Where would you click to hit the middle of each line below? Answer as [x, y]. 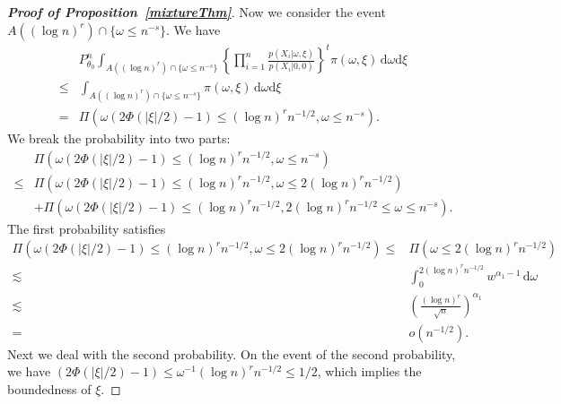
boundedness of [49, 388]
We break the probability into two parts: [119, 138]
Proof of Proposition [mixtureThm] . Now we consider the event [197, 12]
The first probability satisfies [87, 228]
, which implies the [369, 371]
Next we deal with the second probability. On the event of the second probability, [232, 353]
